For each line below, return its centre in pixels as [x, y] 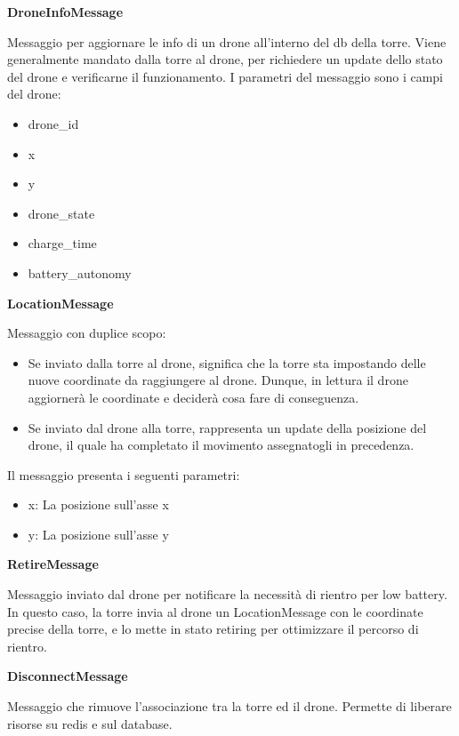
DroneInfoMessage [65, 12]
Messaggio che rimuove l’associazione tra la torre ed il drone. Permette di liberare [229, 706]
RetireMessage [53, 564]
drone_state [61, 213]
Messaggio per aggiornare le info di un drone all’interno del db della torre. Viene [227, 41]
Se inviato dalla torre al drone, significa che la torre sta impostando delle [227, 362]
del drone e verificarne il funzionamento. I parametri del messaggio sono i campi [225, 76]
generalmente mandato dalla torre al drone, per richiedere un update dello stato [225, 59]
